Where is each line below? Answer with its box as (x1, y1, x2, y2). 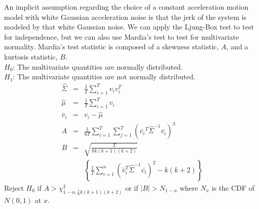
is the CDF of (212, 182, 255, 193)
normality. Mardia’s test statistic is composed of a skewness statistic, (4, 41, 219, 52)
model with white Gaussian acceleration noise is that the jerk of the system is (4, 11, 247, 22)
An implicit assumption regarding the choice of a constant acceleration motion (4, 2, 249, 12)
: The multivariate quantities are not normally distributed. (13, 71, 195, 82)
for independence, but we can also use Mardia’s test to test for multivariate (4, 31, 239, 42)
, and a (226, 41, 248, 52)
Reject (4, 182, 24, 193)
